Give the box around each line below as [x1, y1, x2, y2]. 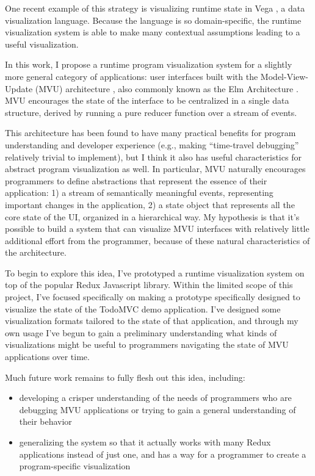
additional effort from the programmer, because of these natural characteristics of [5, 234, 310, 247]
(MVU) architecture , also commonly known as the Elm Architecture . [35, 82, 299, 95]
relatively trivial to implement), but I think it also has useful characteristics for [5, 150, 302, 163]
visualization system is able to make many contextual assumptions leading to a [5, 26, 300, 38]
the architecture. [5, 246, 67, 259]
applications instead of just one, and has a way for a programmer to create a [19, 447, 306, 460]
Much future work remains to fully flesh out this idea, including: [5, 370, 245, 383]
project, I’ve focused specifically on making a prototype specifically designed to [5, 290, 300, 303]
